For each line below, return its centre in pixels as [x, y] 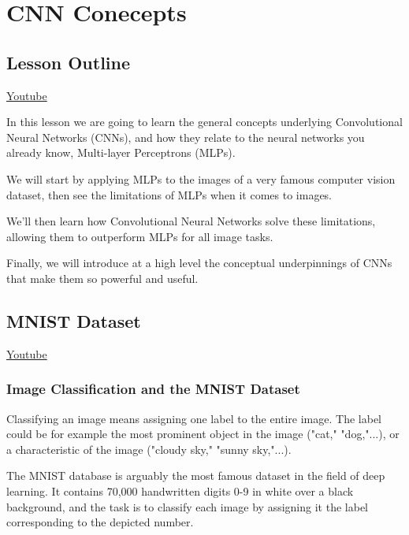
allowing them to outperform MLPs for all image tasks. [140, 236]
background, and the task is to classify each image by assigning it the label [187, 506]
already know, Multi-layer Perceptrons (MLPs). [121, 152]
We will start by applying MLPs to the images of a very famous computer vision [201, 178]
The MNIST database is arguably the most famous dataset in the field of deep [196, 476]
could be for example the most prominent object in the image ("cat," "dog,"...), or [203, 434]
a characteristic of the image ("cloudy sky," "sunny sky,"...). [149, 449]
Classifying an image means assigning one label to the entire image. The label [194, 418]
